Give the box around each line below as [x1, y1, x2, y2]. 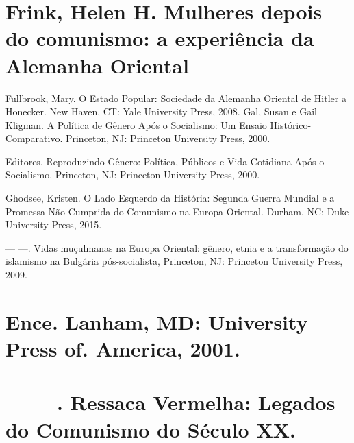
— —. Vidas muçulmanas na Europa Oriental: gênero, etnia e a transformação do [5, 240, 349, 254]
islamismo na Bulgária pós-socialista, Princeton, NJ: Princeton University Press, [5, 254, 343, 268]
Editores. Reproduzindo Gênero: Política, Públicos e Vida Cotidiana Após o [5, 154, 325, 168]
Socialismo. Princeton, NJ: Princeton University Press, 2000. [5, 167, 260, 182]
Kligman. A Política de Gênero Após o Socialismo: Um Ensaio [5, 117, 267, 132]
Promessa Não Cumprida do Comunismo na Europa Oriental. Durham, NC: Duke [5, 204, 349, 218]
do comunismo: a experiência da [5, 24, 314, 52]
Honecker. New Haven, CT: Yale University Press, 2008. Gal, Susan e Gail [5, 104, 317, 119]
